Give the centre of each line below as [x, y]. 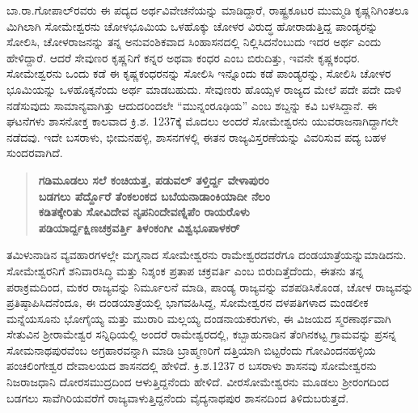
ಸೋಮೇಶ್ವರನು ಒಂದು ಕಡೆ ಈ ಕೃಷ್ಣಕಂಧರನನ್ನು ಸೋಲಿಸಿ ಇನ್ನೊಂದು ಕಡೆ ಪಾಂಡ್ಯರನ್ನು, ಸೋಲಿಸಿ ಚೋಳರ [199, 73]
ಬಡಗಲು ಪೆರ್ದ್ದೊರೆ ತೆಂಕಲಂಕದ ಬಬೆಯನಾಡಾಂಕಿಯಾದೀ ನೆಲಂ [154, 196]
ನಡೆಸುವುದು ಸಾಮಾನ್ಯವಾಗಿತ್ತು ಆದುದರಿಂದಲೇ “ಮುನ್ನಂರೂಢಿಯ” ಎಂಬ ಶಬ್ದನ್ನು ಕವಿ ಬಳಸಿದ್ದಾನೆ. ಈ [192, 105]
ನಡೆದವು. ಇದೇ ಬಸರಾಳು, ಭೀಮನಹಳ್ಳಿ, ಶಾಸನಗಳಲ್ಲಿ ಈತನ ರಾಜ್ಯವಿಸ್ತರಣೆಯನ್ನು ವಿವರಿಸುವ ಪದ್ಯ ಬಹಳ [196, 136]
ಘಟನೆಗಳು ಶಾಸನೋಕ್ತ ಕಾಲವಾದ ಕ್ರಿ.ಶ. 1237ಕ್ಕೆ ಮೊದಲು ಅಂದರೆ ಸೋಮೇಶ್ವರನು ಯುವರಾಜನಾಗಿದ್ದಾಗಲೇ [203, 121]
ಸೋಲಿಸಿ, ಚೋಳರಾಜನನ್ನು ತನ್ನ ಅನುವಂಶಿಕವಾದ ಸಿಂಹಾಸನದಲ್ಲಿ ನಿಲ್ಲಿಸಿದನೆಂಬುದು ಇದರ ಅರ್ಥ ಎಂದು [194, 42]
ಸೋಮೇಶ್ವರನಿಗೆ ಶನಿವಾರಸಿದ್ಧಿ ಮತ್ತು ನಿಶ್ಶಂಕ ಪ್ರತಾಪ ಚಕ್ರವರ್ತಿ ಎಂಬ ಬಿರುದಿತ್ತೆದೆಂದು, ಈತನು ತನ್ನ [185, 270]
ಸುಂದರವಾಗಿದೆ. [35, 153]
